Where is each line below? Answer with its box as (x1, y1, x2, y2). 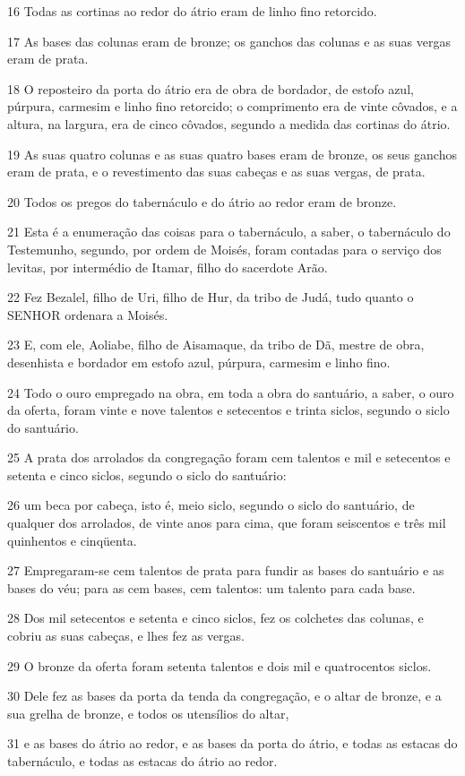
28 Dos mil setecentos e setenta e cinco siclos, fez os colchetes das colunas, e (7, 608, 424, 627)
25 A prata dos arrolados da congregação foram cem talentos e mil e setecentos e (7, 448, 451, 467)
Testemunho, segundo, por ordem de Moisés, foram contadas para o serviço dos (7, 239, 442, 258)
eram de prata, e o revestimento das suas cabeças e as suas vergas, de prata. (7, 162, 426, 181)
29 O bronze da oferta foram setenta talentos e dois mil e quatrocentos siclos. (7, 656, 432, 675)
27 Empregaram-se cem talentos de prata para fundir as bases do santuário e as (7, 561, 444, 580)
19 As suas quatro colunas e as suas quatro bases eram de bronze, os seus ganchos (7, 144, 457, 163)
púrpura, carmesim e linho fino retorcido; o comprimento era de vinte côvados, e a (7, 97, 458, 116)
